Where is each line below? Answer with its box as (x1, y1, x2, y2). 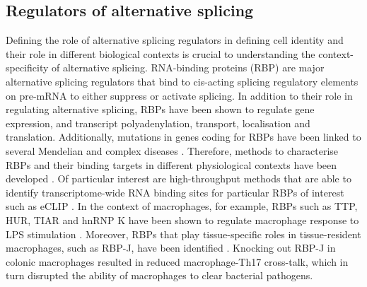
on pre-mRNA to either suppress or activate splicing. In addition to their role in (6, 88, 353, 102)
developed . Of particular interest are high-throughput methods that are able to (6, 171, 351, 186)
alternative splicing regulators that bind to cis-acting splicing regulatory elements (6, 74, 359, 88)
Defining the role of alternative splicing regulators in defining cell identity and (6, 33, 344, 47)
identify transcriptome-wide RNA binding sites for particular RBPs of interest (6, 184, 344, 199)
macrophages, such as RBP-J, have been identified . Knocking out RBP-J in (6, 240, 336, 255)
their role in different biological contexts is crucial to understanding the (6, 46, 315, 61)
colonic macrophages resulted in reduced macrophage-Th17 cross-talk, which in (6, 254, 349, 269)
